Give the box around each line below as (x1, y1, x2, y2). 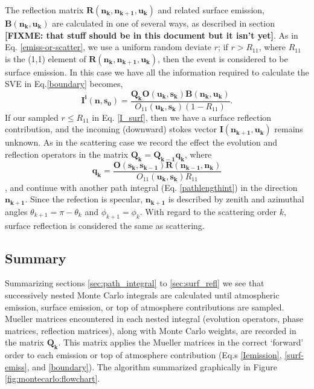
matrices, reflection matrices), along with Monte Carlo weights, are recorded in (5, 324, 296, 336)
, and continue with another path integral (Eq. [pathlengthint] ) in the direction (5, 181, 298, 193)
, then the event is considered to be (158, 52, 288, 65)
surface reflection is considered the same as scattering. (5, 219, 205, 231)
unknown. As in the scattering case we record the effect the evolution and (5, 136, 278, 149)
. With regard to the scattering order (139, 205, 277, 217)
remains (274, 123, 303, 135)
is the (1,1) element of (5, 52, 86, 65)
